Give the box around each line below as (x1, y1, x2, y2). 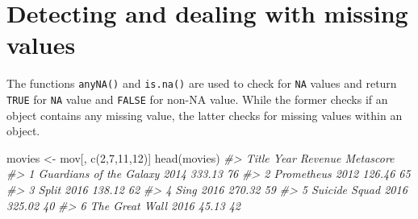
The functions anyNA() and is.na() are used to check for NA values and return (6, 75, 397, 92)
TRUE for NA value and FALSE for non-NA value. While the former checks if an (6, 90, 388, 107)
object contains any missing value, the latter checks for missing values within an (6, 106, 403, 123)
